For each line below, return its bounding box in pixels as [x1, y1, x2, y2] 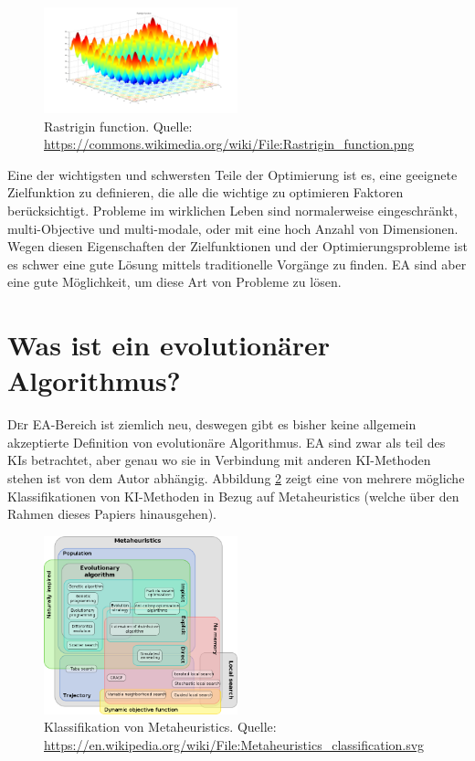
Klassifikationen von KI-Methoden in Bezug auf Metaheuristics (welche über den [7, 486, 459, 505]
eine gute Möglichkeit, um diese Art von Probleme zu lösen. [7, 272, 342, 291]
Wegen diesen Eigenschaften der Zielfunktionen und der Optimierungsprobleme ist [7, 237, 468, 256]
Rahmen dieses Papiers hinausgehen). [7, 504, 217, 523]
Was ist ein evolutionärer [7, 326, 331, 364]
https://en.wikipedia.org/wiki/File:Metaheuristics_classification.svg [44, 735, 425, 754]
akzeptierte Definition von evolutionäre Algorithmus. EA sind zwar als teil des [7, 432, 446, 451]
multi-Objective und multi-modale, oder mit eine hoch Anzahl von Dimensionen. [7, 218, 459, 238]
